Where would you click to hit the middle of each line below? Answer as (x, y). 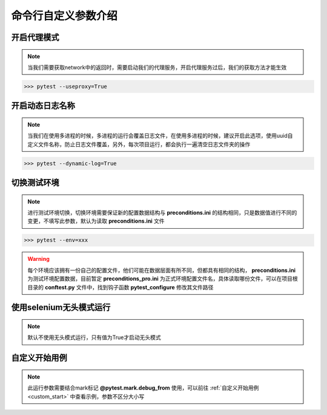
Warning (38, 259)
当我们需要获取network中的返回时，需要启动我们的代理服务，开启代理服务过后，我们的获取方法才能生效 (157, 67)
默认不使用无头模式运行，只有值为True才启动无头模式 (94, 337)
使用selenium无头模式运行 (61, 307)
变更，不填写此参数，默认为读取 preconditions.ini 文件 (96, 221)
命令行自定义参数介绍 (64, 16)
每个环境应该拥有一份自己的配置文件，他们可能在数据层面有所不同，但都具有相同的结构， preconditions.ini (162, 270)
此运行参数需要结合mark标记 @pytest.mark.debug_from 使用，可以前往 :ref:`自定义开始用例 (143, 388)
